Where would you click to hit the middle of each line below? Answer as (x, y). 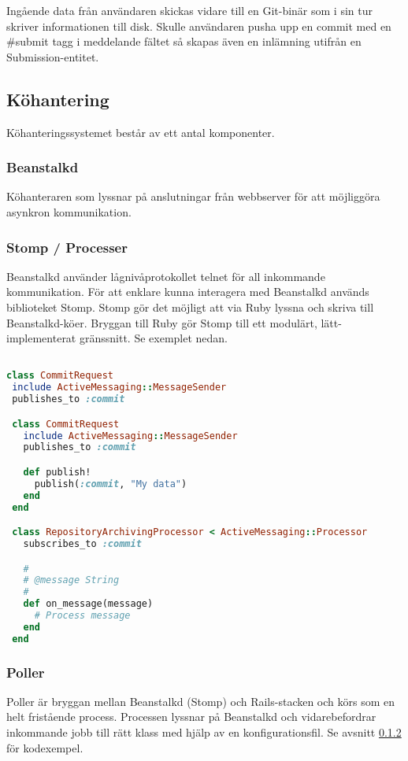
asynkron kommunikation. (69, 211)
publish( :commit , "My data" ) (111, 484)
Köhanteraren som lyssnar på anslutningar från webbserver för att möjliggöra (193, 196)
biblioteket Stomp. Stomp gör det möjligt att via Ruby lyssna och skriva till (190, 307)
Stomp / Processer (67, 247)
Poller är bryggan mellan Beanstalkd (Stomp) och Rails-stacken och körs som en (201, 701)
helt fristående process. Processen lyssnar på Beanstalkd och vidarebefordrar (191, 717)
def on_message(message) (88, 604)
